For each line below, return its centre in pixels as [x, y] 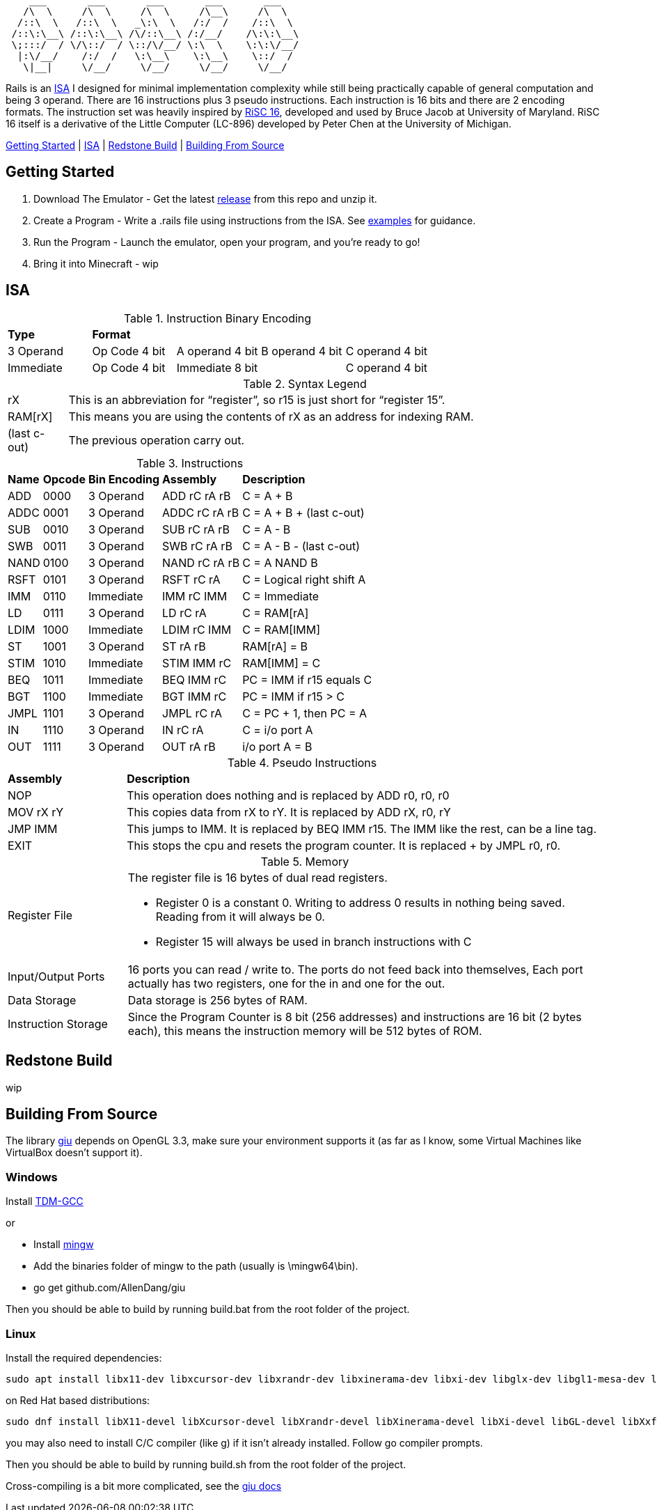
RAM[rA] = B [275, 646]
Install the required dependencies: [84, 1357]
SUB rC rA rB [196, 529]
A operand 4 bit [217, 351]
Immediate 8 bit [217, 367]
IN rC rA [183, 730]
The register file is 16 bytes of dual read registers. [258, 877]
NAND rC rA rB [201, 562]
